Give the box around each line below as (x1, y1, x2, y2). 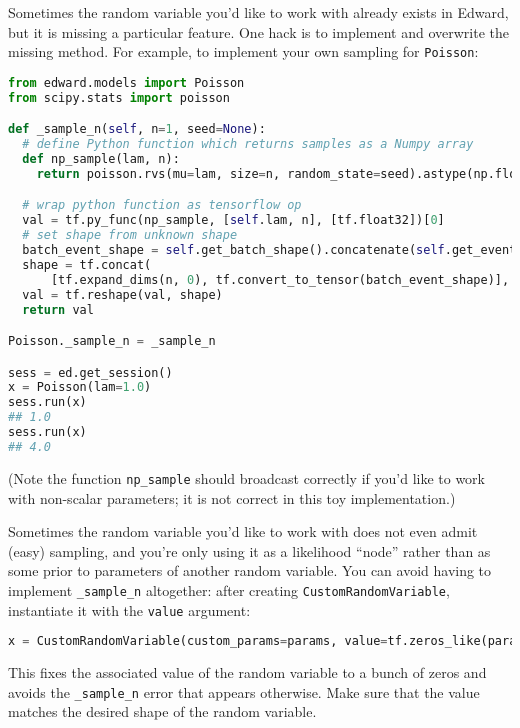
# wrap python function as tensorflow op (22, 198, 302, 213)
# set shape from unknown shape (22, 228, 238, 243)
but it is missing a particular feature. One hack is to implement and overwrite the (8, 21, 509, 42)
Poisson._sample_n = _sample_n (8, 334, 216, 349)
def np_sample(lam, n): (22, 152, 180, 166)
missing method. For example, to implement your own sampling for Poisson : (8, 41, 479, 62)
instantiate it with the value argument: (8, 599, 251, 620)
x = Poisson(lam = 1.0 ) (8, 380, 152, 395)
